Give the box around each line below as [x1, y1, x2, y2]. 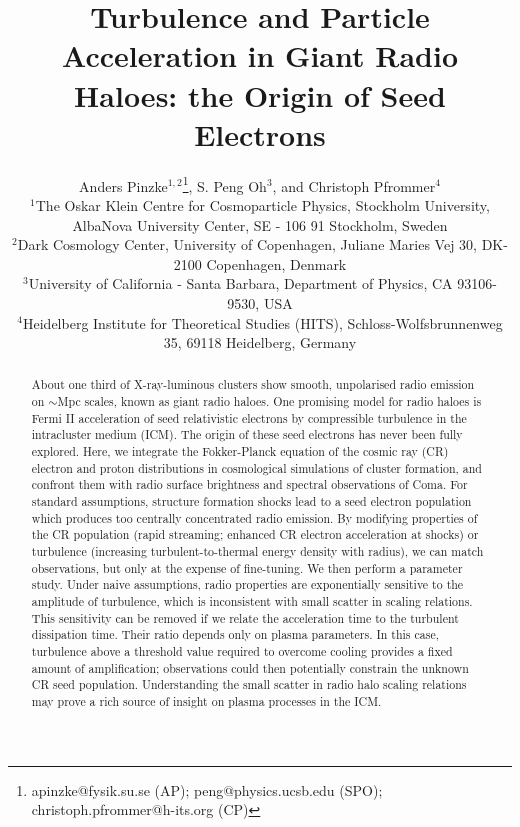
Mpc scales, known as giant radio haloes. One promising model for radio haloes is [57, 393, 482, 410]
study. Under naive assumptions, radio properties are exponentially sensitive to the [31, 576, 464, 593]
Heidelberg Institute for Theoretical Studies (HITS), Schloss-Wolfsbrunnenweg [23, 312, 503, 333]
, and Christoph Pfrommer [272, 175, 436, 196]
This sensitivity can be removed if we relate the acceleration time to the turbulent [31, 609, 459, 626]
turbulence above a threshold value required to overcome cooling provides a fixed [31, 642, 453, 659]
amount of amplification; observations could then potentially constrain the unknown [31, 659, 469, 676]
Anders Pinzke [79, 175, 168, 196]
